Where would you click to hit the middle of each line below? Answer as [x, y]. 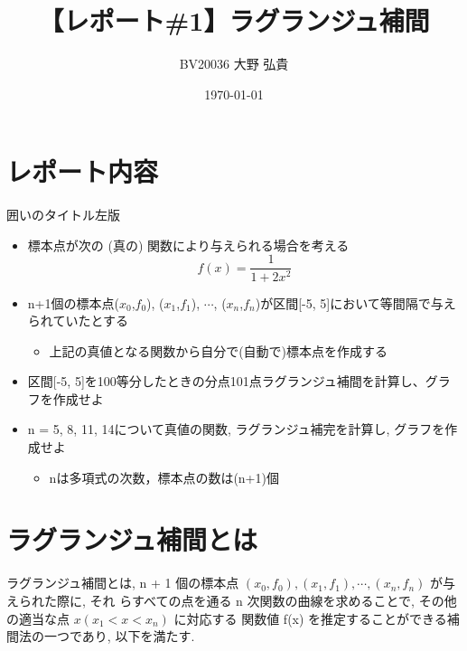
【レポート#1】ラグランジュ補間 [234, 20]
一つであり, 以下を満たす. [119, 636]
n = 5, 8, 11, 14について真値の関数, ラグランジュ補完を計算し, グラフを [236, 429]
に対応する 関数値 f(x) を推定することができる [310, 618]
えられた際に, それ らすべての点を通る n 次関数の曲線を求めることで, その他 [232, 600]
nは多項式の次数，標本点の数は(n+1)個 [164, 477]
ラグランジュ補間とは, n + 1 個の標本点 [123, 583]
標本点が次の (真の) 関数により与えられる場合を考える [188, 245]
